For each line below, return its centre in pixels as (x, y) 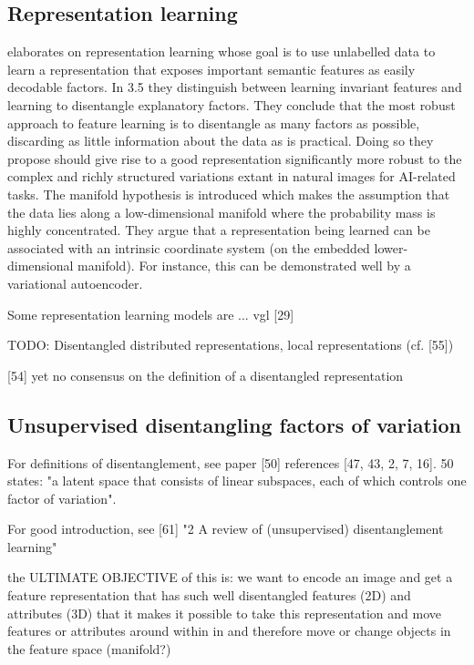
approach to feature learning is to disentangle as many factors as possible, (214, 123)
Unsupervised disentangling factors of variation (235, 424)
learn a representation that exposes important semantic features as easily (211, 69)
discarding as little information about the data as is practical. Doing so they (221, 141)
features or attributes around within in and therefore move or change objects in (229, 631)
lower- (391, 247)
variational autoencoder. (75, 283)
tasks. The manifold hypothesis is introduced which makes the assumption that (229, 194)
